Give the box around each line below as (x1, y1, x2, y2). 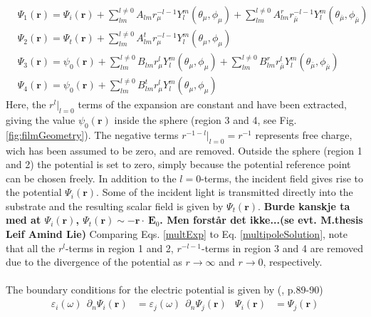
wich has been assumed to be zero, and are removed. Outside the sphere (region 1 (6, 142, 362, 157)
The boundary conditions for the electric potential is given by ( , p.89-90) (6, 282, 323, 297)
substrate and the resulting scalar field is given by (6, 198, 224, 213)
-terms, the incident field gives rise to (201, 170, 363, 185)
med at (6, 212, 41, 227)
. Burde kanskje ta (258, 198, 350, 213)
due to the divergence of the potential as (6, 254, 182, 269)
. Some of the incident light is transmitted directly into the (96, 185, 353, 199)
